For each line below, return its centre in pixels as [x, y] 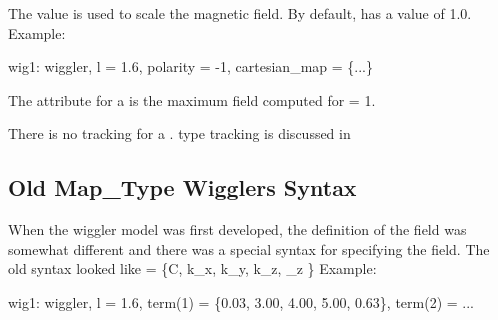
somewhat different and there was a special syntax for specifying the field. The [249, 248]
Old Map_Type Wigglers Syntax [182, 187]
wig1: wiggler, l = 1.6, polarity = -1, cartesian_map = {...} [190, 66]
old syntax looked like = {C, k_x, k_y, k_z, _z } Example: [192, 268]
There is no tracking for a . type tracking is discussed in [179, 133]
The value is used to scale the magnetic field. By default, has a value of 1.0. [240, 13]
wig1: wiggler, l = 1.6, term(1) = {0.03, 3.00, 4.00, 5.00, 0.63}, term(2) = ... [241, 301]
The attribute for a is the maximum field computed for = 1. [192, 99]
